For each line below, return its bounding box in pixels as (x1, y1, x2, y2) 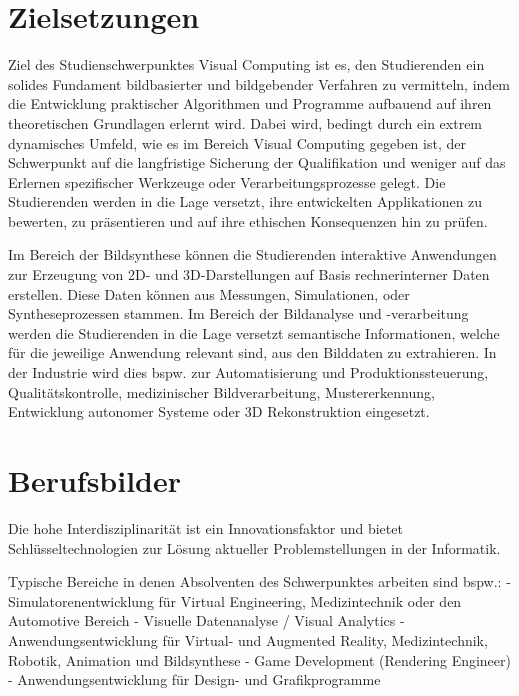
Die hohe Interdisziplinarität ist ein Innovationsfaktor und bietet (8, 517, 403, 538)
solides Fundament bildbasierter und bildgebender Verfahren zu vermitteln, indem (8, 73, 511, 94)
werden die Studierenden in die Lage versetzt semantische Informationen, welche (8, 322, 500, 343)
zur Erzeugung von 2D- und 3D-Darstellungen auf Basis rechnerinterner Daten (8, 264, 490, 285)
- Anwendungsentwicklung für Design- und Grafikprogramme (8, 669, 381, 690)
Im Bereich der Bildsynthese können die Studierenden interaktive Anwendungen (8, 244, 497, 265)
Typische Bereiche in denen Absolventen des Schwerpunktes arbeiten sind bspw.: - (8, 571, 511, 592)
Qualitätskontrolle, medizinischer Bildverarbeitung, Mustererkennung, (8, 381, 435, 402)
